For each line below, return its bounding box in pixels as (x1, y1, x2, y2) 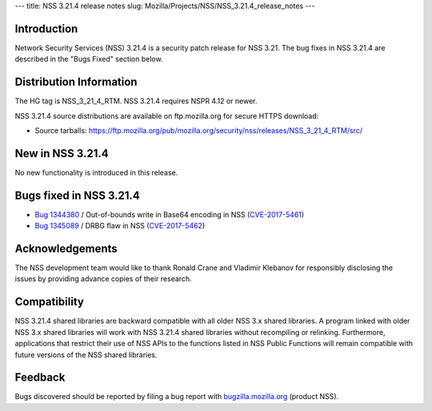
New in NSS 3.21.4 (14, 147, 109, 160)
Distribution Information (14, 75, 138, 89)
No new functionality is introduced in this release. (14, 167, 178, 177)
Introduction (14, 22, 78, 35)
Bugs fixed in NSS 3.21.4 (14, 188, 140, 202)
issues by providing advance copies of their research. (14, 274, 192, 284)
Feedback (14, 371, 66, 385)
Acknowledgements (14, 242, 118, 256)
